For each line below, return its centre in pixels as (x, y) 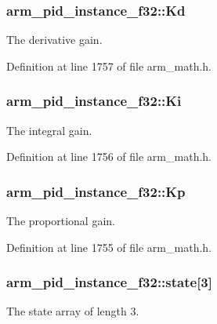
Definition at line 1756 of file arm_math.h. (109, 157)
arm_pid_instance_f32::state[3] (109, 282)
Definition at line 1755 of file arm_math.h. (109, 247)
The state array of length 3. (73, 311)
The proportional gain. (61, 221)
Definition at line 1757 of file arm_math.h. (109, 66)
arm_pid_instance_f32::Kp (96, 191)
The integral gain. (49, 130)
